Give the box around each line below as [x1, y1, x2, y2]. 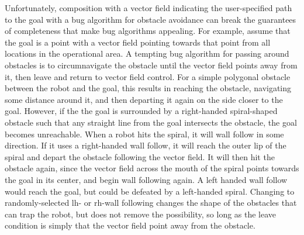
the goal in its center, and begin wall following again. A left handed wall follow [5, 173, 288, 185]
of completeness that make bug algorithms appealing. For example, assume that [5, 25, 291, 37]
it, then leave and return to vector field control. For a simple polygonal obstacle [5, 70, 291, 82]
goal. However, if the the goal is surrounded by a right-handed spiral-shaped [5, 105, 278, 117]
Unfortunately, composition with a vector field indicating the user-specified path [5, 2, 292, 13]
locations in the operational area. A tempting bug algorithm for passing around [5, 47, 289, 60]
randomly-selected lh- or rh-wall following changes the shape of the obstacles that [5, 196, 297, 209]
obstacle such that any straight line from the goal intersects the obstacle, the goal [5, 116, 297, 128]
